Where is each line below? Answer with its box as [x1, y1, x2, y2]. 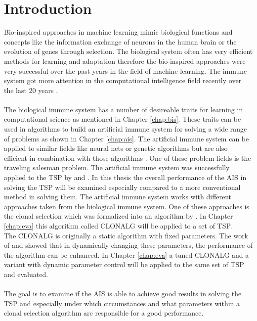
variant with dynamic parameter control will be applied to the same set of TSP [4, 259, 244, 270]
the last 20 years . [4, 85, 58, 95]
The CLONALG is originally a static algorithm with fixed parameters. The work [4, 230, 249, 240]
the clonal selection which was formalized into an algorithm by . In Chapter [4, 211, 233, 221]
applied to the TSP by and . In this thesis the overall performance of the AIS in [4, 172, 247, 183]
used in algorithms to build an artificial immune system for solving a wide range [4, 124, 247, 134]
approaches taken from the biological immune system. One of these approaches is [4, 201, 249, 211]
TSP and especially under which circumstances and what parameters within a [4, 298, 240, 308]
